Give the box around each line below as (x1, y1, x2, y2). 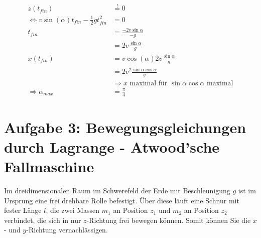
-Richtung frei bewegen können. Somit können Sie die (86, 214, 251, 225)
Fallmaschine (4, 156, 94, 177)
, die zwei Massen (46, 205, 100, 215)
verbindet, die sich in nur (4, 214, 81, 225)
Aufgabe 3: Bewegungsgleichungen (4, 116, 246, 137)
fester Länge (4, 205, 42, 215)
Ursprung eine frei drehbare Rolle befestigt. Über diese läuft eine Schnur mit (4, 195, 239, 205)
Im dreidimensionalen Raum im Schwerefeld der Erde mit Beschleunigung (4, 185, 230, 196)
